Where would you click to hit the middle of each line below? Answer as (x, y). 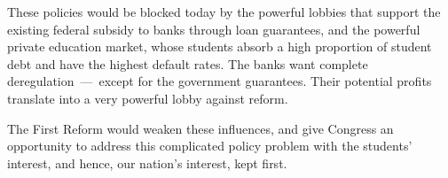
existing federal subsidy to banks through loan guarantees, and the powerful (214, 29)
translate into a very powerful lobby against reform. (148, 98)
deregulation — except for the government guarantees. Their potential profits (220, 81)
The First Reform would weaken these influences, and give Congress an (200, 128)
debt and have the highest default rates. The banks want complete (188, 63)
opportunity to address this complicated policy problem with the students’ (210, 146)
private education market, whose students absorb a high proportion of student (220, 46)
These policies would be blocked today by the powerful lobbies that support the (224, 12)
